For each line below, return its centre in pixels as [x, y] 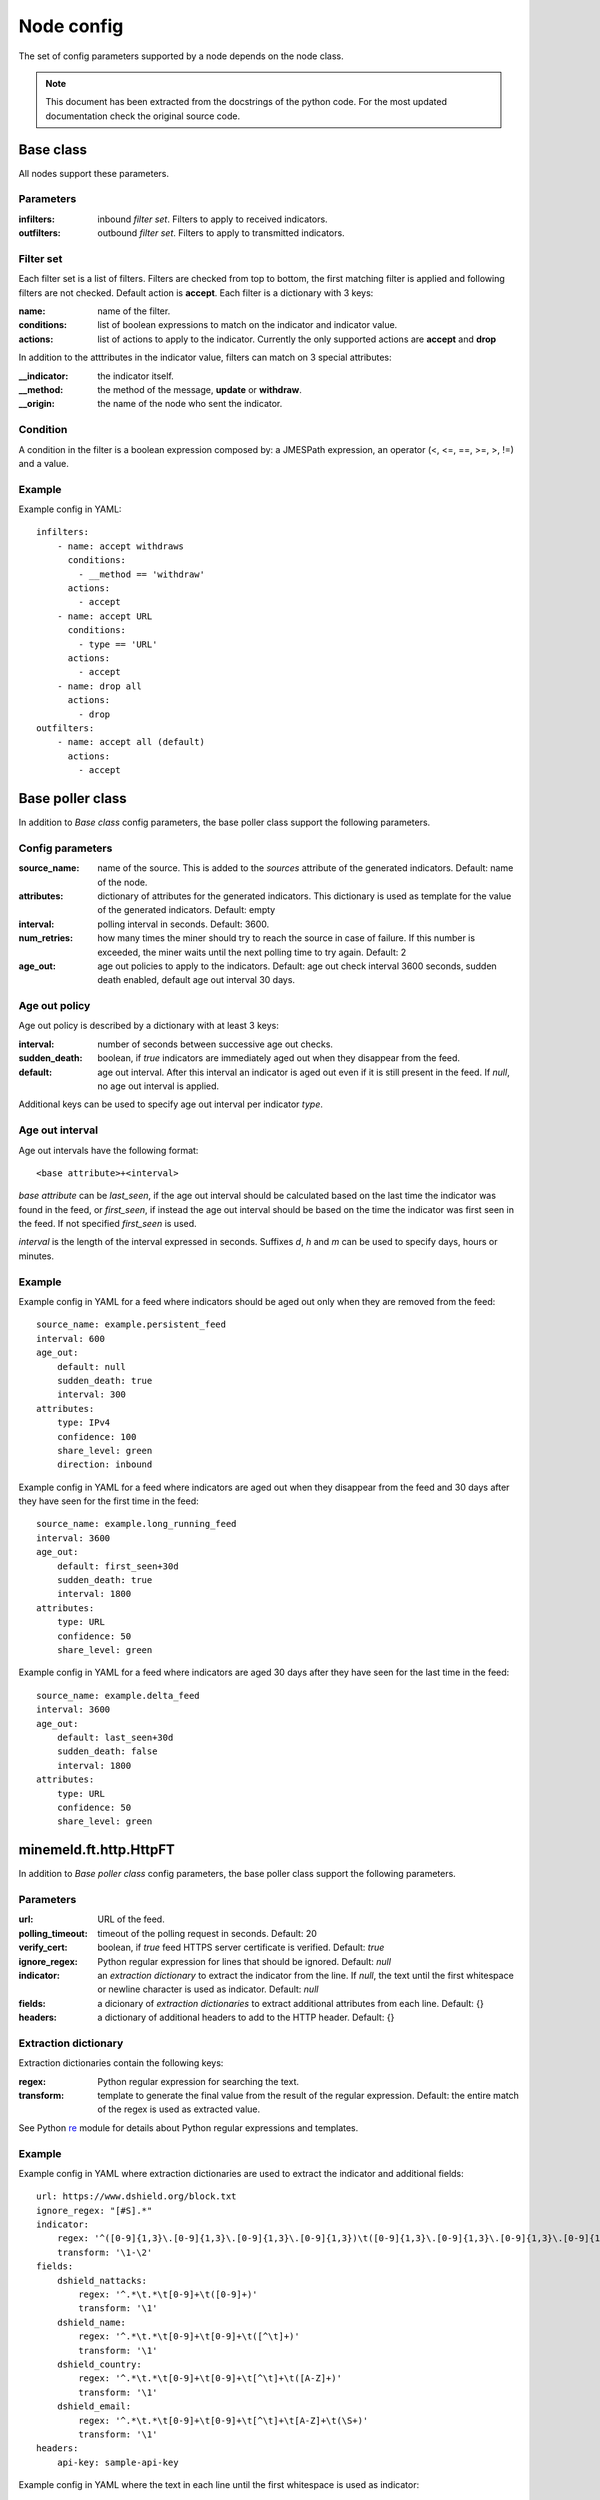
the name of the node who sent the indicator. [190, 404]
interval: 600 [70, 1338]
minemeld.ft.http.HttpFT [96, 1850]
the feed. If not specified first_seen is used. [107, 1224]
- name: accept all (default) [130, 742]
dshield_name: [91, 2322]
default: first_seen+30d [117, 1566]
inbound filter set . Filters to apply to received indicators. [213, 219]
